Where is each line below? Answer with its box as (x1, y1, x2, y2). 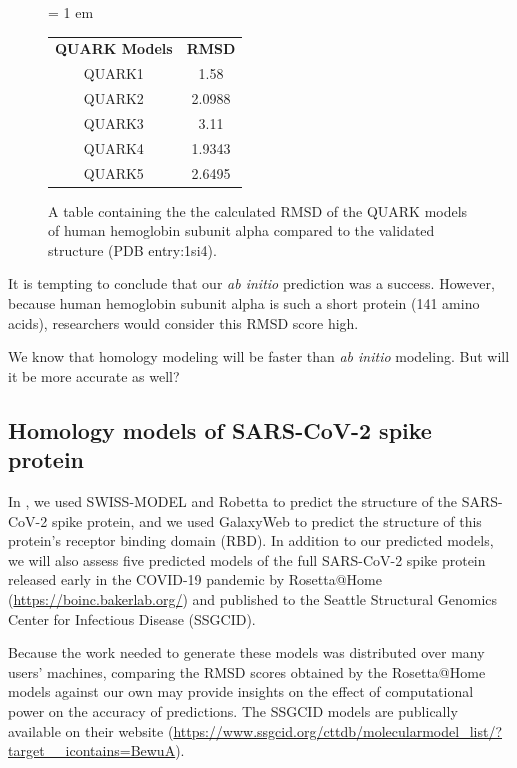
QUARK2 (83, 88, 144, 109)
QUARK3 (83, 112, 144, 133)
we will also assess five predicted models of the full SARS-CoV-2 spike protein (8, 549, 486, 570)
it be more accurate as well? (8, 365, 180, 386)
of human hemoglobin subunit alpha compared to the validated (48, 220, 435, 241)
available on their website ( (8, 720, 174, 741)
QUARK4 (83, 137, 144, 158)
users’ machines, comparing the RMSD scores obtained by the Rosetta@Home (8, 661, 486, 682)
